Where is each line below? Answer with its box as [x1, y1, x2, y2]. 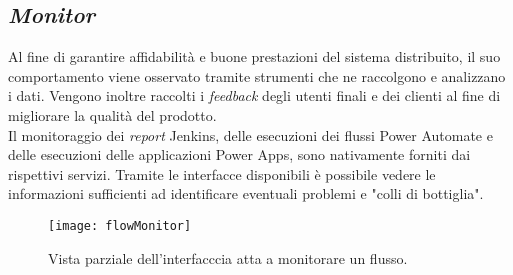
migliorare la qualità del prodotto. [8, 104, 217, 125]
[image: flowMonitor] [48, 218, 192, 233]
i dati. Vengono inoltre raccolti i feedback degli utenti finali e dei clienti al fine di [8, 85, 501, 106]
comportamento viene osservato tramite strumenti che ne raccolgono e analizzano [8, 65, 506, 86]
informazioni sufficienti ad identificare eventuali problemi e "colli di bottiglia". [8, 183, 484, 204]
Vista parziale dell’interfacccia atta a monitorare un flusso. [48, 247, 408, 268]
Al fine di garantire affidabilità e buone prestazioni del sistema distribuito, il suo [8, 46, 501, 67]
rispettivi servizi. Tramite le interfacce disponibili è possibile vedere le [8, 163, 436, 184]
